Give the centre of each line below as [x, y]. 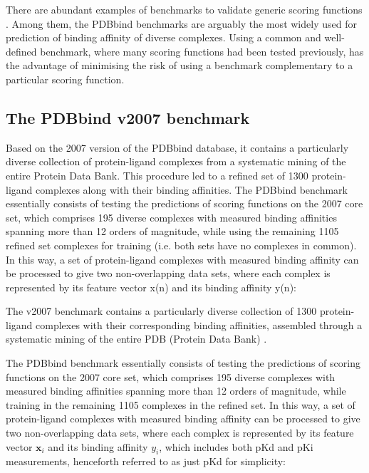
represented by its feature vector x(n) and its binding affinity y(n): [151, 287]
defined [21, 51]
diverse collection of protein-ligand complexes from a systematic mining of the [176, 161]
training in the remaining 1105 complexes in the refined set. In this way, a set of [181, 404]
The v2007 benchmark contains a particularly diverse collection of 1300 [161, 311]
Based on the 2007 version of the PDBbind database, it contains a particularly [177, 147]
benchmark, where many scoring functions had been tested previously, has [202, 51]
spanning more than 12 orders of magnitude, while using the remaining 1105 [172, 231]
